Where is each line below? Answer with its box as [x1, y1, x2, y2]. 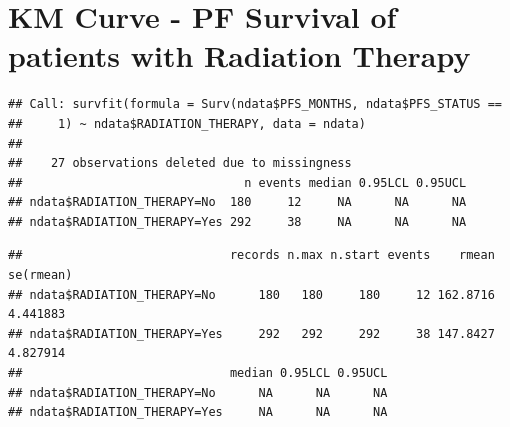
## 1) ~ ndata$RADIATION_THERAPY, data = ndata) [8, 116, 366, 131]
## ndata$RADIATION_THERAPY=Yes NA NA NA [8, 405, 388, 420]
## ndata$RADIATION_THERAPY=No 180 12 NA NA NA [8, 195, 467, 210]
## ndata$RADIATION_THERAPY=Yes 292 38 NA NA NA [8, 214, 467, 229]
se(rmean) [8, 268, 73, 283]
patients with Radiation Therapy [8, 35, 471, 76]
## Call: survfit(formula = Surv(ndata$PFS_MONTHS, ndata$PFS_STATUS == [8, 97, 502, 112]
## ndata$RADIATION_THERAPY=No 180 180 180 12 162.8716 [8, 287, 495, 302]
